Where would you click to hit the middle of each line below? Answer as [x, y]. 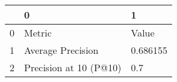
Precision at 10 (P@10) [73, 67]
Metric [38, 33]
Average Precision [61, 50]
